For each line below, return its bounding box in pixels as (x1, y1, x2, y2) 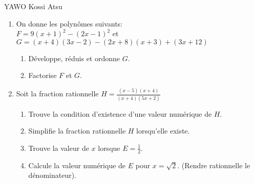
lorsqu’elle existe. (136, 125, 190, 136)
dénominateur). (28, 170, 76, 180)
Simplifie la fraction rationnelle (28, 125, 126, 136)
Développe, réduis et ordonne (28, 52, 120, 63)
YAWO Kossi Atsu (4, 1, 62, 11)
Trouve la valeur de (28, 142, 89, 153)
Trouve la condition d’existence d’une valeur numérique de (28, 108, 212, 119)
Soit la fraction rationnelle (16, 88, 99, 99)
